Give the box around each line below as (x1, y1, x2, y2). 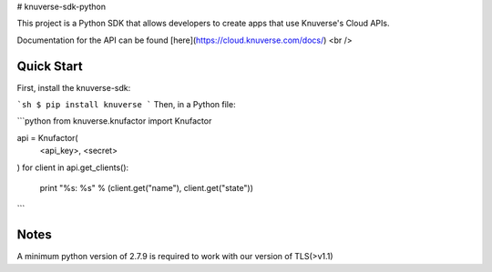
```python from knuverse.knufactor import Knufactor (16, 116, 212, 126)
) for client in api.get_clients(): (16, 162, 129, 173)
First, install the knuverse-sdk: (16, 82, 131, 93)
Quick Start (16, 58, 83, 74)
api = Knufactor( (16, 132, 78, 143)
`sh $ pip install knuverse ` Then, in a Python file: (16, 99, 236, 110)
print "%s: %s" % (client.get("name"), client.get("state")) (39, 183, 254, 194)
